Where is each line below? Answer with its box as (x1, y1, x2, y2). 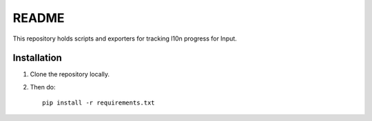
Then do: (30, 82, 56, 91)
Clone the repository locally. (30, 70, 110, 78)
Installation (12, 52, 62, 64)
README (12, 10, 65, 25)
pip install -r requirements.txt (42, 99, 155, 107)
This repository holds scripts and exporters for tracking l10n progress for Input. (12, 34, 237, 43)
